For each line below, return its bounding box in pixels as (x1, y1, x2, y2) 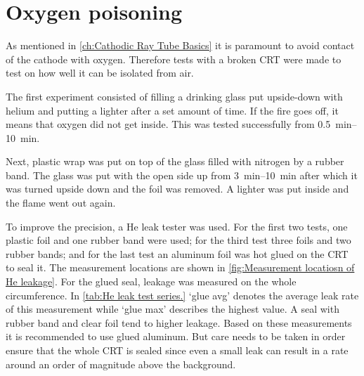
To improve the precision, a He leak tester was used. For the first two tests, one (6, 219, 348, 233)
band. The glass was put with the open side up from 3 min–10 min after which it (6, 167, 358, 182)
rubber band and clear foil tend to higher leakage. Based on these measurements (6, 315, 352, 330)
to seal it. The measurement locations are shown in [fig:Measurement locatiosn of (6, 260, 355, 275)
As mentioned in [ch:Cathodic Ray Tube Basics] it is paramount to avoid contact (6, 38, 355, 53)
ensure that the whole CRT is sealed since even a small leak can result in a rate (6, 343, 349, 357)
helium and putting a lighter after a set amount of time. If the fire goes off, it (6, 103, 339, 117)
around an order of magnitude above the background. (6, 356, 236, 371)
